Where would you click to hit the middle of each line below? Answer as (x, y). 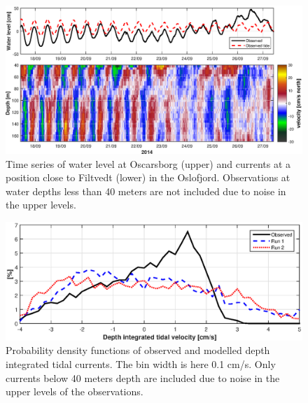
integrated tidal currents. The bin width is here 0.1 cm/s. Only (141, 363)
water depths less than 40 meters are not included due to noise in (146, 191)
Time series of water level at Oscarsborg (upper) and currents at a (148, 163)
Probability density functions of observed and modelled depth (138, 350)
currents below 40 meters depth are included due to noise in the (143, 377)
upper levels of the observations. (75, 391)
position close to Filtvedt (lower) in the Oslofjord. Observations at (148, 177)
